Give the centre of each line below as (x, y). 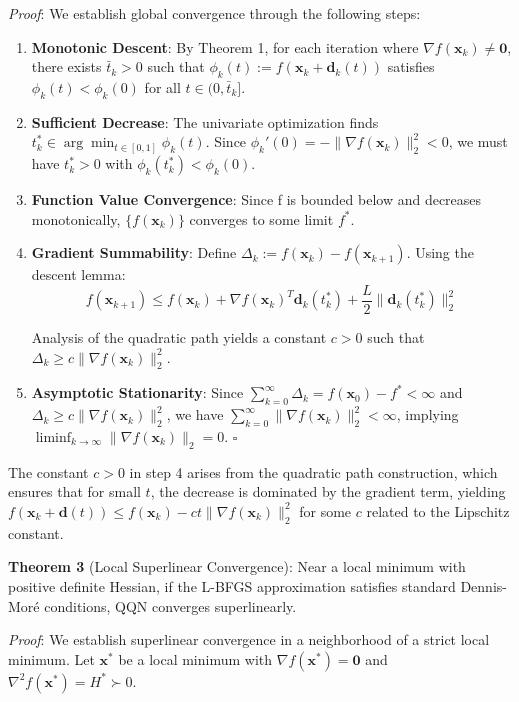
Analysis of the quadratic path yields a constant (179, 337)
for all (162, 86)
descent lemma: (78, 274)
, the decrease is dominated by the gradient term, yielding (328, 491)
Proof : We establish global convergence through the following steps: (214, 13)
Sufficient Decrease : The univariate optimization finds (205, 121)
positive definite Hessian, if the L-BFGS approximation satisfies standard (232, 585)
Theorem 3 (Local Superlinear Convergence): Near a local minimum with (237, 566)
